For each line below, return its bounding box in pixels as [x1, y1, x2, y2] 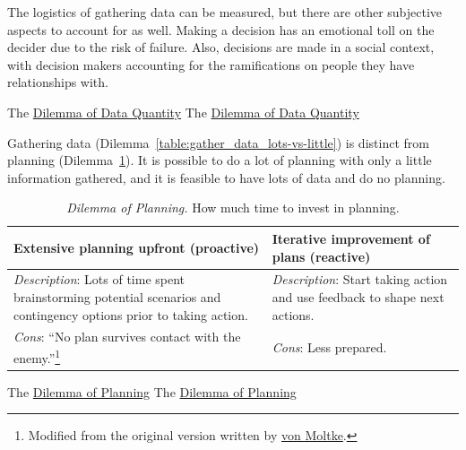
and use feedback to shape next [272, 287, 444, 306]
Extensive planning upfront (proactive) [13, 238, 260, 256]
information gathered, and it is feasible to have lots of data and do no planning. [7, 168, 445, 186]
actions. [272, 305, 315, 324]
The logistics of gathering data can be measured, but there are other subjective [7, 3, 443, 21]
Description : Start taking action [272, 270, 448, 289]
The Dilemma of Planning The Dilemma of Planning [7, 382, 297, 401]
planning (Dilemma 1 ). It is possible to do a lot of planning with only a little [7, 151, 432, 169]
